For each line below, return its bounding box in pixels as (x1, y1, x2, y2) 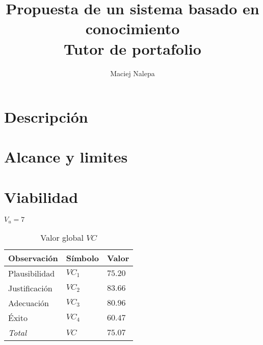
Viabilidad (4, 186, 78, 207)
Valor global (40, 232, 84, 244)
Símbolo (66, 252, 99, 264)
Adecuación (8, 297, 49, 309)
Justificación (8, 282, 52, 294)
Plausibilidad (8, 267, 55, 280)
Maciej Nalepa (110, 67, 155, 78)
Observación (8, 252, 58, 264)
